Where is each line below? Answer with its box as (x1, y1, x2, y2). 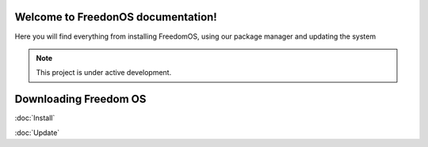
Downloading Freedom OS (14, 92, 147, 106)
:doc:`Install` (14, 113, 55, 122)
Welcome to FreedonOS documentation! (14, 10, 217, 24)
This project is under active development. (36, 68, 172, 77)
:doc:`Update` (14, 127, 60, 138)
